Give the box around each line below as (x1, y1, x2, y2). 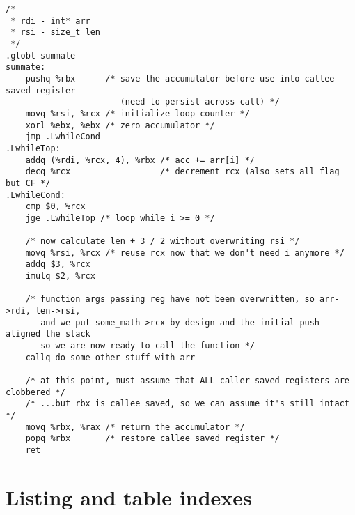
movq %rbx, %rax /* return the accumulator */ (25, 422, 245, 432)
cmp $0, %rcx (25, 201, 86, 212)
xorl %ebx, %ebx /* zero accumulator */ (25, 120, 215, 130)
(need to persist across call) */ (120, 97, 280, 107)
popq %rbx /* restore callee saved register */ (25, 433, 280, 444)
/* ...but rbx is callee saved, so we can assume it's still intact (25, 399, 349, 409)
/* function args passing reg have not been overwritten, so (25, 294, 315, 305)
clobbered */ (6, 387, 65, 397)
